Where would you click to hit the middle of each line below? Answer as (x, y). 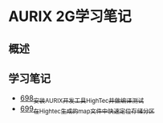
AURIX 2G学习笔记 (70, 16)
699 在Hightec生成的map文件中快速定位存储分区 (87, 109)
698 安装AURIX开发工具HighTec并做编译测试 (82, 99)
